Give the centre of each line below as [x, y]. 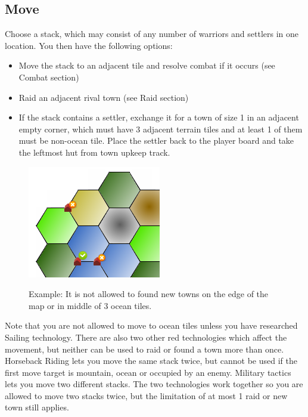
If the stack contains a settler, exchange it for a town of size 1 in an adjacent [159, 117]
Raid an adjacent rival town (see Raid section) [104, 97]
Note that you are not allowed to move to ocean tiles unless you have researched [151, 325]
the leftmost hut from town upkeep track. [94, 152]
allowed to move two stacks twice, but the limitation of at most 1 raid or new [146, 395]
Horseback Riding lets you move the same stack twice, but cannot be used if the [151, 361]
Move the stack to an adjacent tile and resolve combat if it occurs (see [147, 65]
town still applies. [37, 407]
